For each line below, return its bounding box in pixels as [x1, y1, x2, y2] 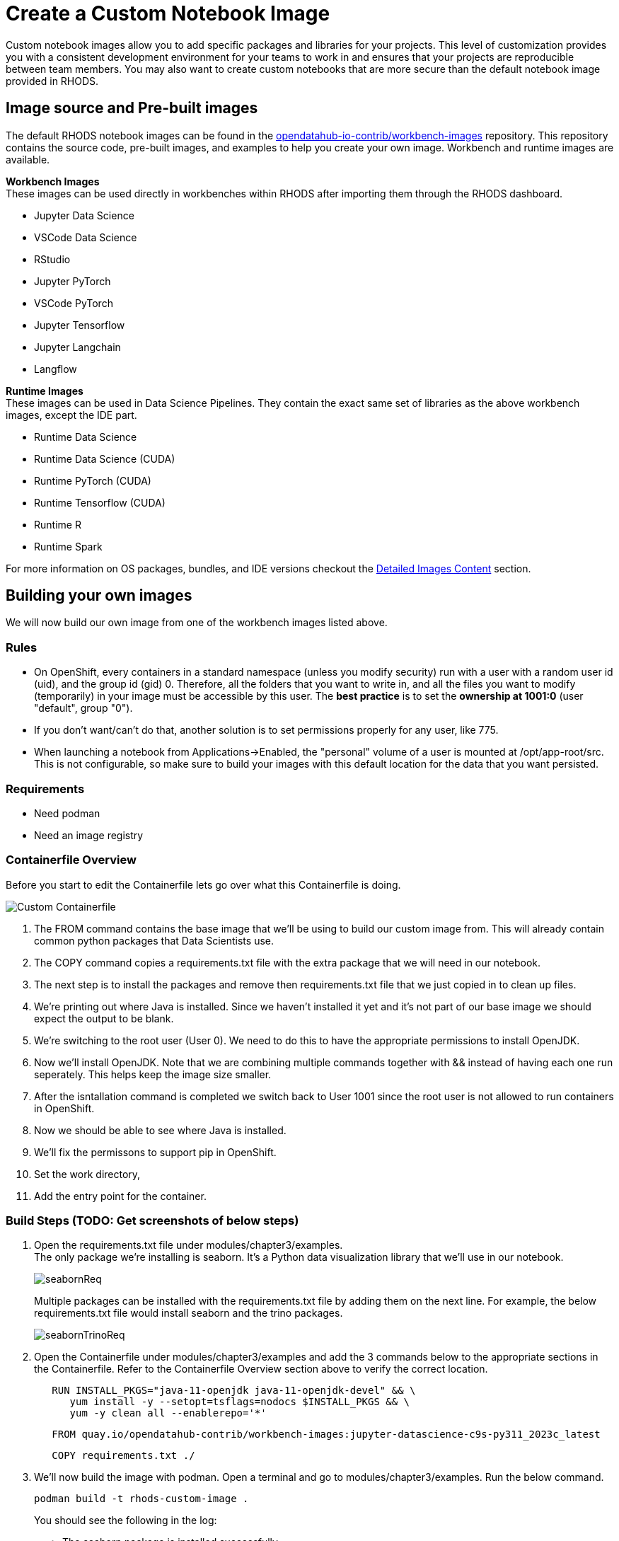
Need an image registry [34, 829, 144, 841]
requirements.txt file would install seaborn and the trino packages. [34, 1307, 343, 1320]
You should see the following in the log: [34, 1514, 217, 1527]
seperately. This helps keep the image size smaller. [34, 1068, 272, 1080]
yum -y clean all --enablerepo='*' [69, 1407, 267, 1419]
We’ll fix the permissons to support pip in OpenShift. [34, 1145, 277, 1158]
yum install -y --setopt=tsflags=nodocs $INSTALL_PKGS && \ [69, 1396, 410, 1408]
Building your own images [6, 587, 192, 605]
